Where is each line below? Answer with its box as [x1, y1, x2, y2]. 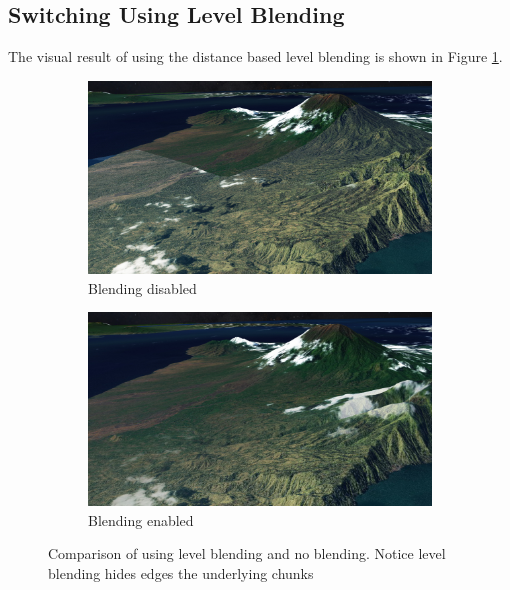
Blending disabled [88, 277, 197, 298]
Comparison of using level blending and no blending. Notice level [48, 543, 446, 564]
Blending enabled [88, 509, 194, 530]
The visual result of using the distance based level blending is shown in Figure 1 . [8, 46, 503, 67]
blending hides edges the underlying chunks [48, 562, 314, 583]
